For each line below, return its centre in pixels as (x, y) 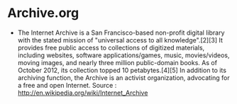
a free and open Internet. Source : (67, 85)
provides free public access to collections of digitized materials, (111, 47)
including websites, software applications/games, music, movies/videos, (123, 55)
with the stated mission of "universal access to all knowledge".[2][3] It (120, 40)
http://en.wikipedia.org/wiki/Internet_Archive (83, 93)
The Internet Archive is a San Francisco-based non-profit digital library (121, 33)
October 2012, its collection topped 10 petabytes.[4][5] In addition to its (122, 70)
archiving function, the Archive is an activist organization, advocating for (123, 77)
